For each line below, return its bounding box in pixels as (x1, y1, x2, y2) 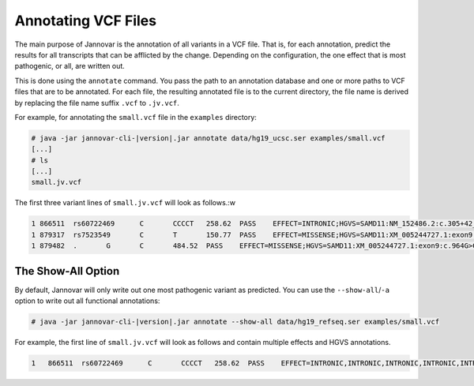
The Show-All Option (14, 264, 120, 278)
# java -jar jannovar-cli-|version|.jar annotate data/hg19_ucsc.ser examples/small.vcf (31, 133, 386, 142)
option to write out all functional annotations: (14, 296, 160, 305)
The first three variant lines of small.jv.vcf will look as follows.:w (14, 198, 236, 208)
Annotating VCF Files (14, 12, 157, 29)
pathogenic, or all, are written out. (14, 62, 126, 71)
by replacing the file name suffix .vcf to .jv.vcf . (14, 98, 179, 107)
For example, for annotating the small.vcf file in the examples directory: (14, 112, 257, 122)
